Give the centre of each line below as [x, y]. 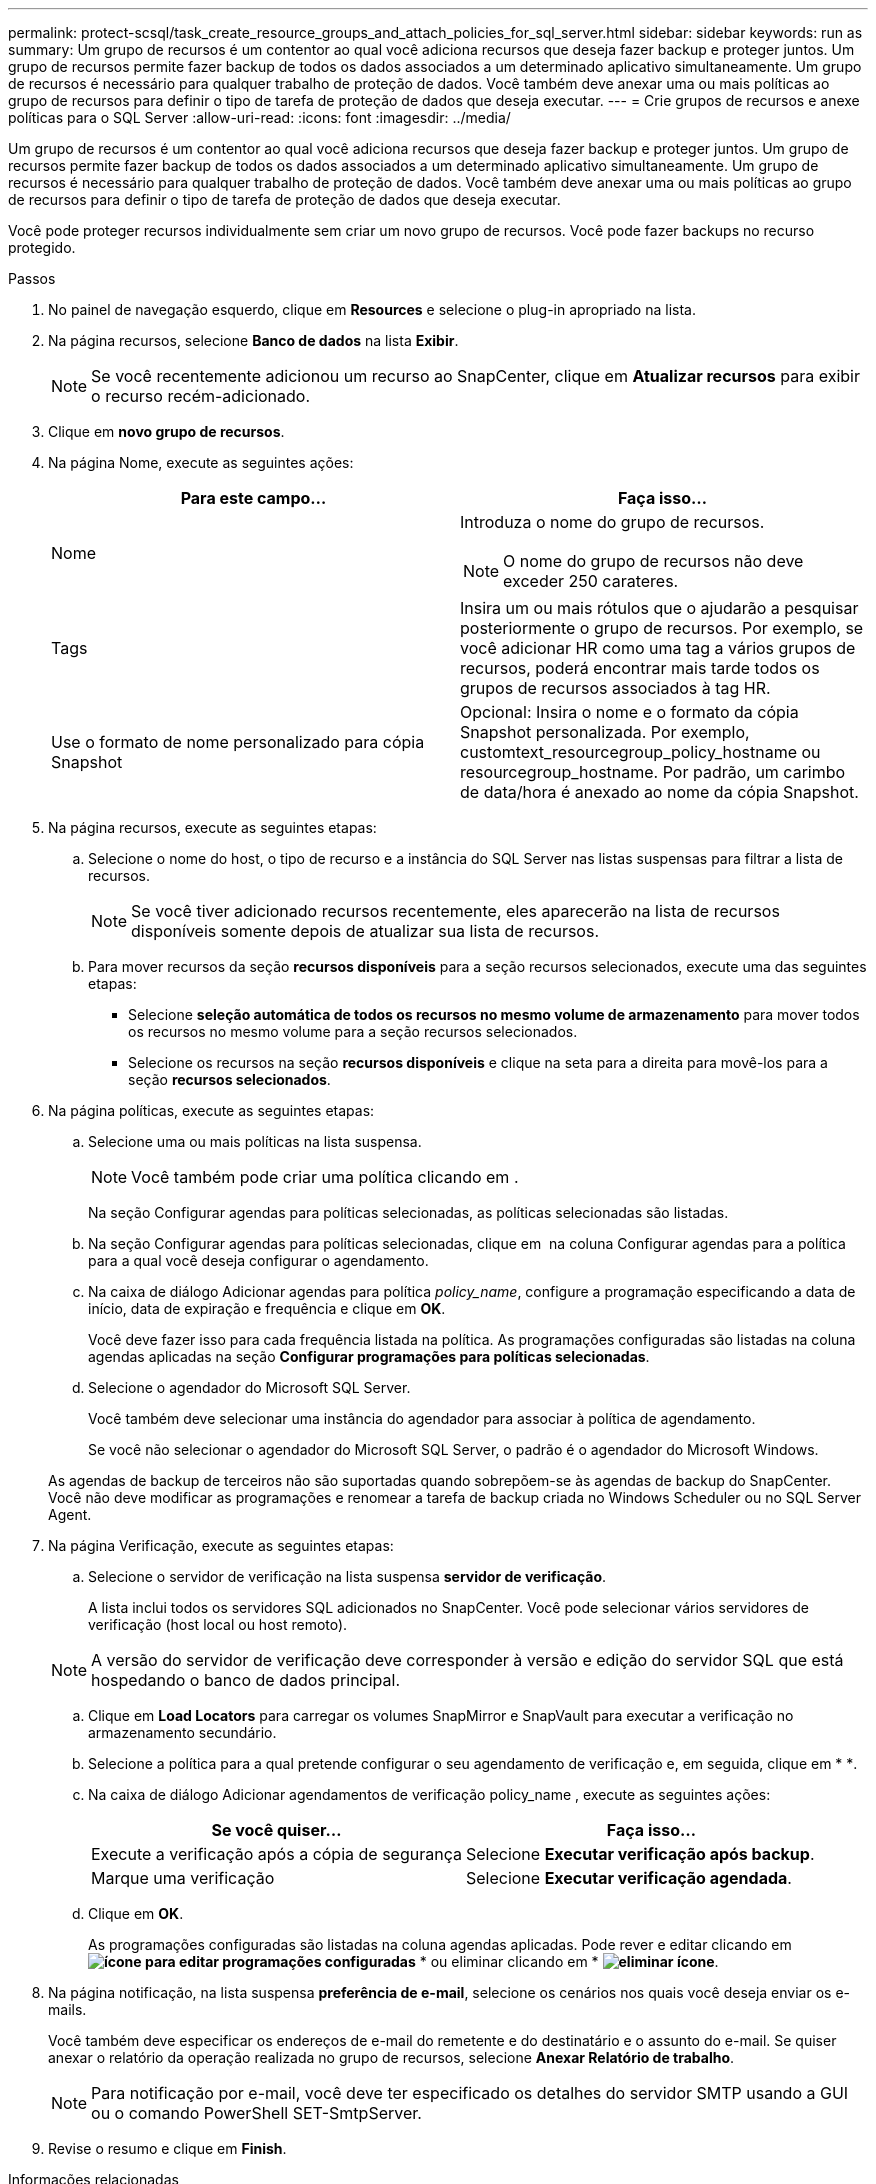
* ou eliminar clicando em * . [569, 1961]
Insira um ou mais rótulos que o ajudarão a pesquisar [659, 608]
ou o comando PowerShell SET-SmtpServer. [256, 2113]
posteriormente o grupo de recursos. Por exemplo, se [662, 628]
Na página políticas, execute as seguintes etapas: [211, 1110]
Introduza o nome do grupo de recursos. [612, 522]
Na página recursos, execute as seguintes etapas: [212, 827]
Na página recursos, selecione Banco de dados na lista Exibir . [253, 340]
